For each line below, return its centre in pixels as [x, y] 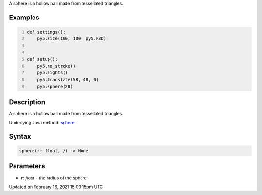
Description [27, 102]
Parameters [27, 166]
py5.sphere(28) [55, 87]
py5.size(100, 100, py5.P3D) [72, 39]
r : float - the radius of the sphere [54, 178]
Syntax [20, 136]
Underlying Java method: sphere [42, 123]
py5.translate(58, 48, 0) [68, 80]
